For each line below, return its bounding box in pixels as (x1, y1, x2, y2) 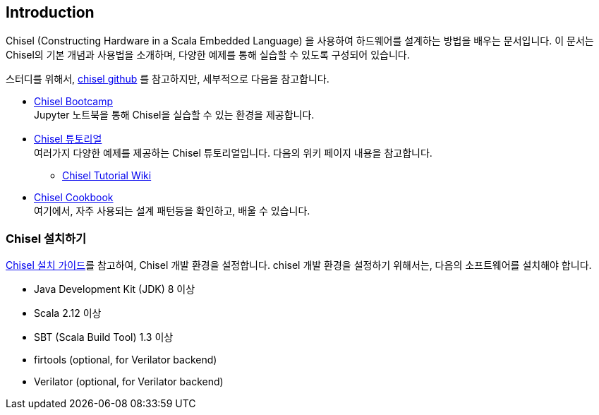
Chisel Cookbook (34, 191, 114, 204)
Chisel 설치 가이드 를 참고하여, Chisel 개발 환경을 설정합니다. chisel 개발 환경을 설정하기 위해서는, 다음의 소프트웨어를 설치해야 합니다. (6, 259, 592, 272)
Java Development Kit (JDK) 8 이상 (34, 283, 195, 296)
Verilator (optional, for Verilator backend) (34, 375, 224, 388)
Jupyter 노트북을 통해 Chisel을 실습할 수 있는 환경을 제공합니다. (34, 109, 315, 121)
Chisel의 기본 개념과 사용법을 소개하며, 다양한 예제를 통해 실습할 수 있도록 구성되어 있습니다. (6, 49, 410, 61)
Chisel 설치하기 (6, 231, 87, 246)
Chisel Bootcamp (34, 95, 113, 108)
